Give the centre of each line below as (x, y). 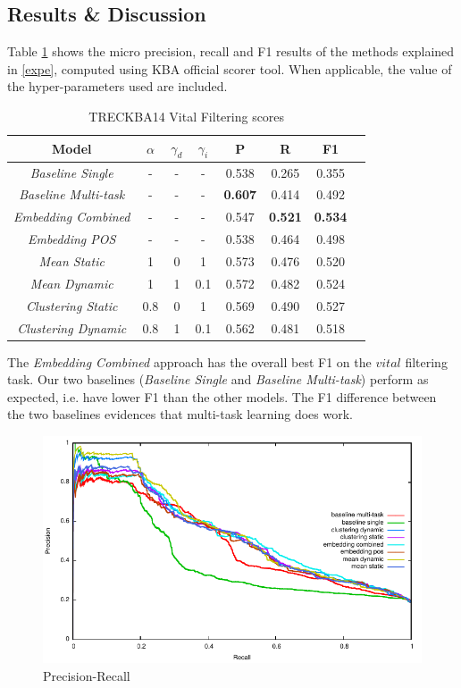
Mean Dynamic (71, 283)
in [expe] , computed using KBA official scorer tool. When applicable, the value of (230, 68)
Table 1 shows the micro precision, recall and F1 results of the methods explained (231, 51)
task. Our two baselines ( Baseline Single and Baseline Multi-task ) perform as (218, 379)
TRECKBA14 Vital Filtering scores (187, 116)
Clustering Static (71, 305)
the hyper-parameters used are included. (117, 86)
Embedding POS (72, 239)
